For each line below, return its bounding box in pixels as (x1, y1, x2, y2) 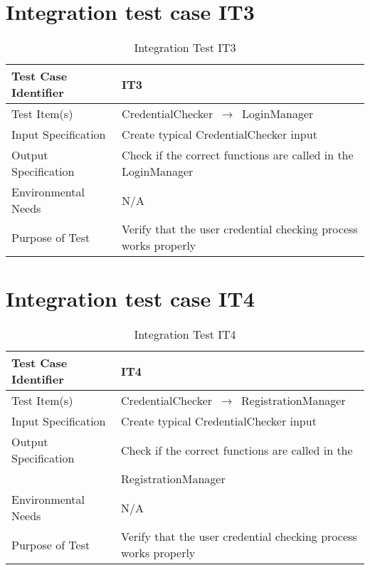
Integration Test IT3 (134, 39, 236, 56)
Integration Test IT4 (134, 326, 236, 343)
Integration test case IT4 (6, 284, 255, 313)
